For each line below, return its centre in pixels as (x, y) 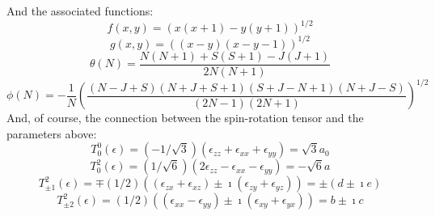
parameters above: (52, 133)
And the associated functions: (80, 11)
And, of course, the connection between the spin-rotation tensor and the (185, 118)
